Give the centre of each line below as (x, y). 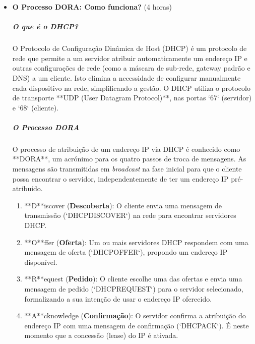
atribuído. (27, 188)
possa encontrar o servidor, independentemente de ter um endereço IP (120, 178)
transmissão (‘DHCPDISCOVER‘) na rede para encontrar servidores (130, 215)
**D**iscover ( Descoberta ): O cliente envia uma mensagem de (123, 205)
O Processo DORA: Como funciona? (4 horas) (92, 7)
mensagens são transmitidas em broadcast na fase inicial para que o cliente (127, 169)
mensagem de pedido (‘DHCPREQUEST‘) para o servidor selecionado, (134, 289)
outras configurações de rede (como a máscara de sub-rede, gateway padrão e (131, 68)
